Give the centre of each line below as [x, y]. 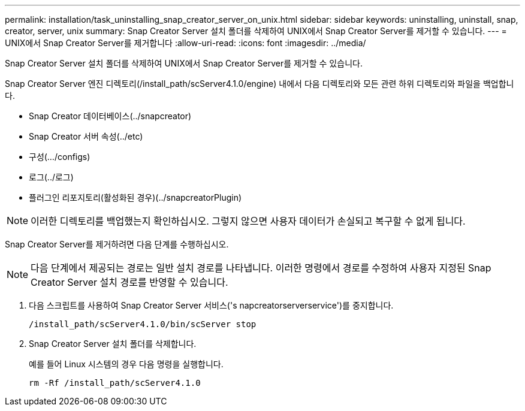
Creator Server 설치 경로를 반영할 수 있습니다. [129, 282]
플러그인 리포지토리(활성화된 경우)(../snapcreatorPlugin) [135, 197]
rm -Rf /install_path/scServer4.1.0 [115, 383]
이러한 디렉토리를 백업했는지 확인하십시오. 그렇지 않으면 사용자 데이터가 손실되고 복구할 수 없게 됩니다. [248, 221]
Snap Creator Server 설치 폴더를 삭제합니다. [113, 344]
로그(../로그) [51, 177]
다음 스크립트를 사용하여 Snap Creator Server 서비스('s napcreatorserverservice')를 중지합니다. [211, 305]
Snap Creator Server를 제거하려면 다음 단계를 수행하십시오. [117, 244]
